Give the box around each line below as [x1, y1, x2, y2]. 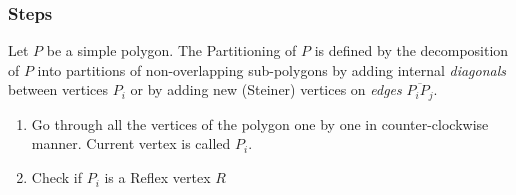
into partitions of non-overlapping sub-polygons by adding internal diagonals [37, 59, 507, 80]
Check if [31, 167, 82, 188]
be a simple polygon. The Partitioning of [46, 40, 297, 61]
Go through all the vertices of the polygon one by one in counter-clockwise [31, 113, 489, 134]
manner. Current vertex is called [31, 133, 231, 154]
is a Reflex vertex [104, 167, 211, 188]
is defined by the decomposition [314, 40, 509, 61]
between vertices [8, 79, 109, 100]
